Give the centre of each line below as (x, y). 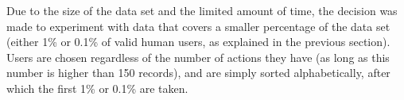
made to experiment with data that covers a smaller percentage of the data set (198, 26)
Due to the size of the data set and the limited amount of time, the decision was (202, 10)
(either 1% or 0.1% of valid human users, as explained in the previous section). (198, 42)
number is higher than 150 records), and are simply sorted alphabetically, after (198, 73)
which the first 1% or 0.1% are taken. (97, 88)
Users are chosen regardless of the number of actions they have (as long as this (198, 57)
